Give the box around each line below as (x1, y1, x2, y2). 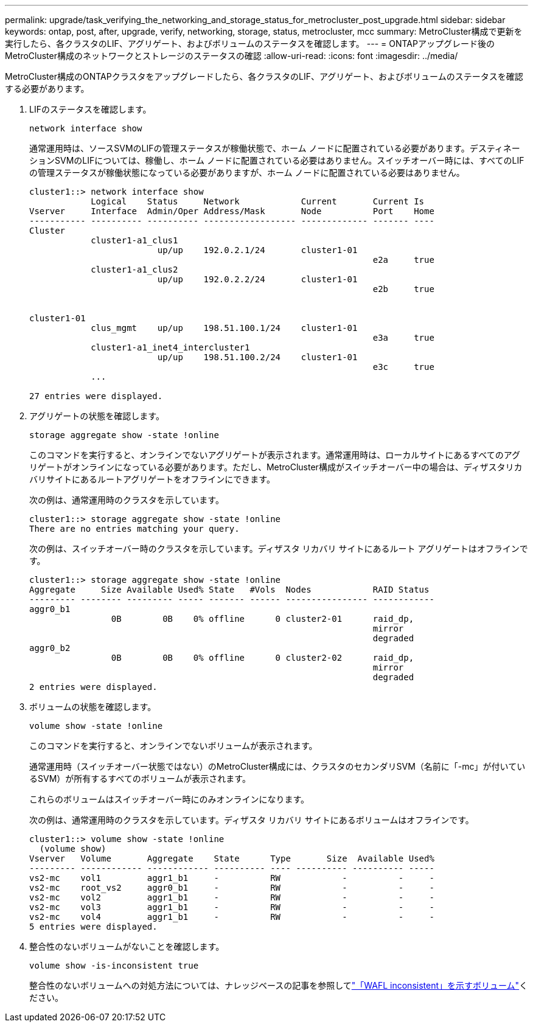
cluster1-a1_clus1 (91, 235, 178, 245)
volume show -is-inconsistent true (29, 961, 199, 970)
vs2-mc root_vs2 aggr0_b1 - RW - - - (29, 883, 434, 893)
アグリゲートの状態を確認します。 (29, 411, 164, 421)
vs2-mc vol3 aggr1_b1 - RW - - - (29, 902, 434, 912)
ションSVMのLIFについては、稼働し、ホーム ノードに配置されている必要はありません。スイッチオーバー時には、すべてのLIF (29, 155, 524, 165)
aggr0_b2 (29, 643, 71, 653)
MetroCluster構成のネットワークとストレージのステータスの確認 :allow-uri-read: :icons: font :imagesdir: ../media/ (5, 50, 458, 61)
